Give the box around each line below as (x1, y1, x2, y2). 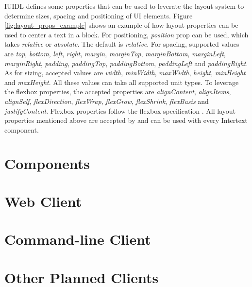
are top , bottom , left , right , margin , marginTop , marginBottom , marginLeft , (4, 48, 226, 58)
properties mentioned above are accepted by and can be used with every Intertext (4, 115, 248, 125)
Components (4, 153, 90, 173)
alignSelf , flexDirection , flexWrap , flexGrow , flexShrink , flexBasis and (4, 96, 209, 106)
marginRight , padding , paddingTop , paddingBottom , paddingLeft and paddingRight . (4, 58, 248, 68)
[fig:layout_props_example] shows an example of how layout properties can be (4, 20, 238, 30)
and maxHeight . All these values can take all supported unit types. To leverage (4, 77, 239, 87)
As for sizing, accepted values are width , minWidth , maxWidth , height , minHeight (4, 68, 246, 78)
